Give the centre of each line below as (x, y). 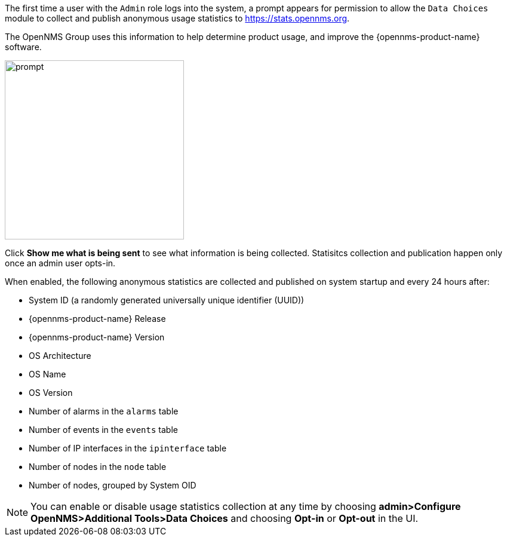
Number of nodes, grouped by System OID (113, 485)
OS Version (51, 393)
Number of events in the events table (103, 430)
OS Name (47, 374)
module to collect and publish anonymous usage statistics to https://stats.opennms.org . (177, 18)
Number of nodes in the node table (98, 467)
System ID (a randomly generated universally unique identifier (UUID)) (167, 300)
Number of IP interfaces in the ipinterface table (128, 448)
